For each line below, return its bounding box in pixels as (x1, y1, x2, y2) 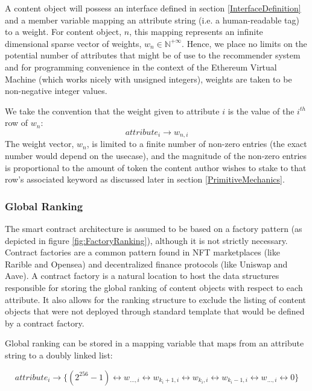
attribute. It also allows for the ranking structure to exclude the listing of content (5, 293, 307, 305)
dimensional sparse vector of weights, (5, 37, 142, 49)
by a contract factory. (5, 316, 84, 329)
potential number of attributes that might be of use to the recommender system (5, 49, 301, 61)
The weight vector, (5, 137, 74, 150)
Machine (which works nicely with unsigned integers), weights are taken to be (5, 72, 292, 85)
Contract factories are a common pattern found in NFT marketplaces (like (5, 246, 280, 258)
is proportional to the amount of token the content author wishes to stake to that (5, 161, 307, 174)
